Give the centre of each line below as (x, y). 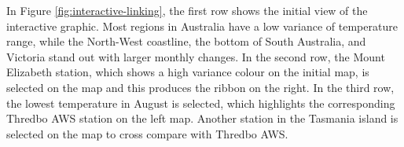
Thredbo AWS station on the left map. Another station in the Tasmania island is (202, 118)
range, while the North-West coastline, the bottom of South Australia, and (186, 41)
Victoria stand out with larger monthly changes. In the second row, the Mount (196, 56)
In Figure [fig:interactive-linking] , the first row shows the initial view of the (187, 10)
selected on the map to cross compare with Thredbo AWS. (147, 133)
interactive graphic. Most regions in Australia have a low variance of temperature (202, 26)
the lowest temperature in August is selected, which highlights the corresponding (201, 103)
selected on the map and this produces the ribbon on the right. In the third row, (200, 87)
